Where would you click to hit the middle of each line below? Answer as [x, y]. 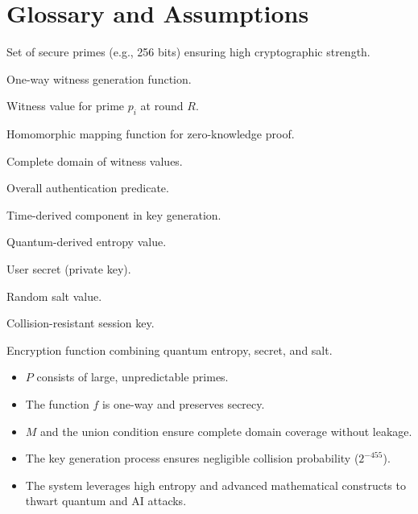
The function [57, 404]
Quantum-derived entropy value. [87, 242]
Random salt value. [54, 296]
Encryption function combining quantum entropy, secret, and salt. [170, 350]
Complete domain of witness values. [95, 160]
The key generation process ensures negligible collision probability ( [192, 458]
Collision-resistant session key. [81, 323]
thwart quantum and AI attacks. [106, 501]
